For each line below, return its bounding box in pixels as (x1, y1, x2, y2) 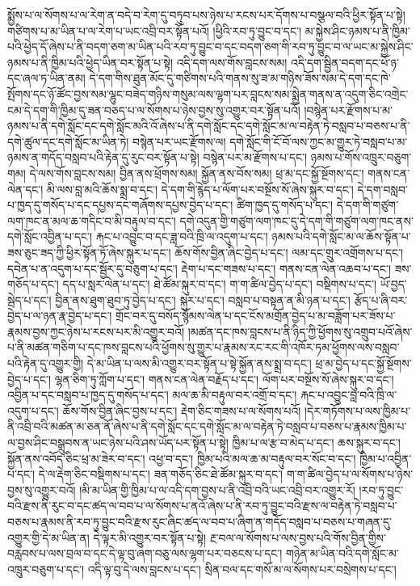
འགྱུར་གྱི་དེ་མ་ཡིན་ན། (7, 529, 90, 546)
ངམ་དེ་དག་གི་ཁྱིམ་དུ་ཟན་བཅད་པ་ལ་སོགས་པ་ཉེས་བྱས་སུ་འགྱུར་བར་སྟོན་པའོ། (7, 101, 300, 118)
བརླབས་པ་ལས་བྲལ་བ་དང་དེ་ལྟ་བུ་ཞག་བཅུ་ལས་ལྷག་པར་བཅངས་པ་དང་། (7, 545, 283, 562)
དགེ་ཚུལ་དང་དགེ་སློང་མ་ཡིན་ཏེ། (7, 133, 129, 150)
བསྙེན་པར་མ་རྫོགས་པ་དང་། (203, 149, 308, 166)
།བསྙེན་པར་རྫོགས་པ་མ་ (304, 101, 393, 118)
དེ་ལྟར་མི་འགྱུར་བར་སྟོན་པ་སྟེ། (93, 529, 207, 546)
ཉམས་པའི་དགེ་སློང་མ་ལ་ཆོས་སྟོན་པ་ (271, 228, 411, 245)
